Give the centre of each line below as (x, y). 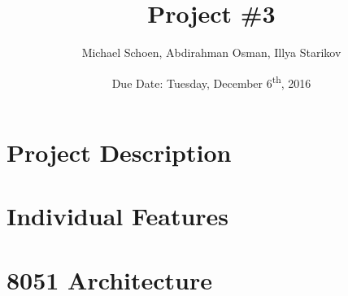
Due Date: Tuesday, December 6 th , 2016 (211, 81)
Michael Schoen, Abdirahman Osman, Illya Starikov (211, 52)
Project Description (119, 152)
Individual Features (118, 216)
